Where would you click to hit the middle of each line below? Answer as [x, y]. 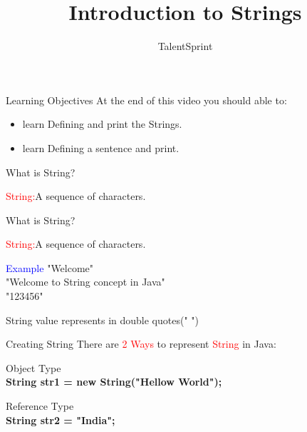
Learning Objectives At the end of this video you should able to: [146, 100]
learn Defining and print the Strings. [102, 124]
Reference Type [40, 406]
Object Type [33, 367]
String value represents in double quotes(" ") [102, 320]
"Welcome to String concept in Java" [85, 282]
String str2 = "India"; [61, 420]
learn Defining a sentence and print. [101, 147]
